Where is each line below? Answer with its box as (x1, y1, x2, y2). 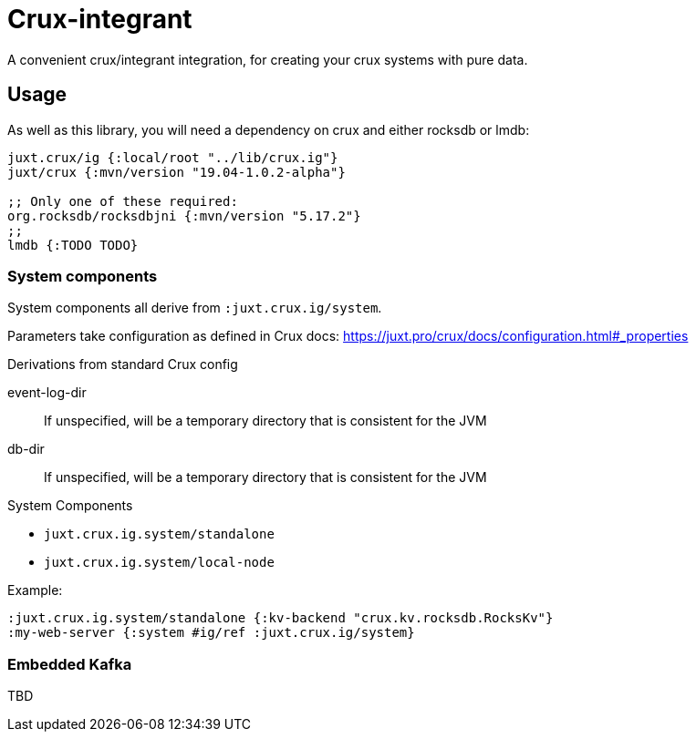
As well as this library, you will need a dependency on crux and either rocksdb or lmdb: (7, 121, 530, 138)
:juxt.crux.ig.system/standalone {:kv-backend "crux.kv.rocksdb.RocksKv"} (7, 611, 554, 626)
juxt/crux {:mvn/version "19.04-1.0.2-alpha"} (7, 164, 346, 180)
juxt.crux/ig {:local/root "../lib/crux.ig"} (7, 149, 338, 165)
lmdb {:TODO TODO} (7, 237, 139, 252)
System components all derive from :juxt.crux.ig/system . (7, 300, 382, 316)
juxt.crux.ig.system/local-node (44, 555, 275, 570)
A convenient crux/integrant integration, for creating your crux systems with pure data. (7, 51, 528, 67)
